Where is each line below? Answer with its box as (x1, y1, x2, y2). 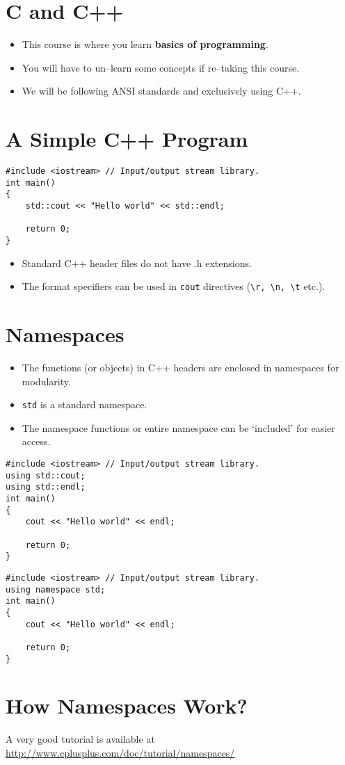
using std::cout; (6, 470, 86, 481)
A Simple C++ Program (6, 124, 248, 153)
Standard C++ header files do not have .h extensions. (22, 255, 252, 270)
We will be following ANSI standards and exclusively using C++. (22, 83, 301, 98)
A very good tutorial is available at (6, 732, 155, 746)
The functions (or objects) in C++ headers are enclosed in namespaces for (22, 360, 339, 374)
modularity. (22, 373, 71, 388)
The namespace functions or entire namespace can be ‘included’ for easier (22, 420, 335, 435)
